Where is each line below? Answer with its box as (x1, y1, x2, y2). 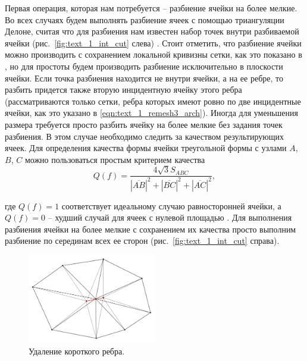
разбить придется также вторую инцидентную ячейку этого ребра (5, 83, 242, 96)
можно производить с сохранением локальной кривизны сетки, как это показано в (5, 48, 302, 61)
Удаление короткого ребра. (29, 344, 125, 357)
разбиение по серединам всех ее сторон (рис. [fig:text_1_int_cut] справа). (5, 234, 280, 247)
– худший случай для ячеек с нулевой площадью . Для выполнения (48, 211, 292, 224)
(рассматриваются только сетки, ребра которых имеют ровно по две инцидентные (5, 95, 301, 107)
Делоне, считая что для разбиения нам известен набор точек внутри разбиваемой (5, 25, 299, 37)
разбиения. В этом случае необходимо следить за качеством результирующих (5, 130, 284, 142)
